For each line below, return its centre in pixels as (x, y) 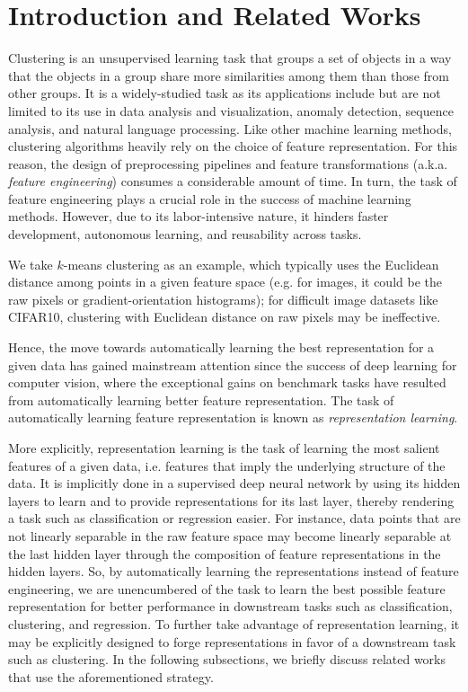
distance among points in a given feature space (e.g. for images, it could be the (225, 282)
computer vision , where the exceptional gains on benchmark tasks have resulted (227, 382)
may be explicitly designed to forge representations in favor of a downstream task (232, 641)
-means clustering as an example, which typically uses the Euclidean (251, 264)
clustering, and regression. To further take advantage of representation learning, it (234, 623)
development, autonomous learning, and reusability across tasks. (185, 234)
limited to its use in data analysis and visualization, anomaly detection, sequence (231, 110)
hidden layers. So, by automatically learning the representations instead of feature (234, 571)
